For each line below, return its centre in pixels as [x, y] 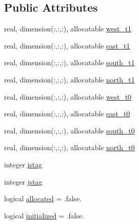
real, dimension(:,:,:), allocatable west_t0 [68, 96]
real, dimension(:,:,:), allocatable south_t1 [69, 62]
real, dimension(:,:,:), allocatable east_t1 [67, 45]
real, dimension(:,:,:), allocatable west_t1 [68, 29]
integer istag [23, 164]
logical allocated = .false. [43, 198]
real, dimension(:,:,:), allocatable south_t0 [69, 130]
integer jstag [23, 181]
